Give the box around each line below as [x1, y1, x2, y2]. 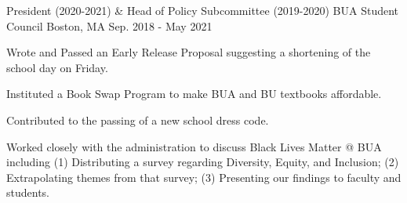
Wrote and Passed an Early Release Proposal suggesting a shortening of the [6, 44, 371, 60]
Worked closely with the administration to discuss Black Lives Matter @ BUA [6, 138, 382, 154]
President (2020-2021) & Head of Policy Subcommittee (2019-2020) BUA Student [6, 2, 399, 18]
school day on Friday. [6, 59, 108, 75]
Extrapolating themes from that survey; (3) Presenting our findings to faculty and [6, 169, 402, 185]
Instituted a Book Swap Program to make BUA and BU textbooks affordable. [6, 85, 382, 102]
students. [6, 184, 49, 201]
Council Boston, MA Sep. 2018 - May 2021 [6, 17, 213, 34]
